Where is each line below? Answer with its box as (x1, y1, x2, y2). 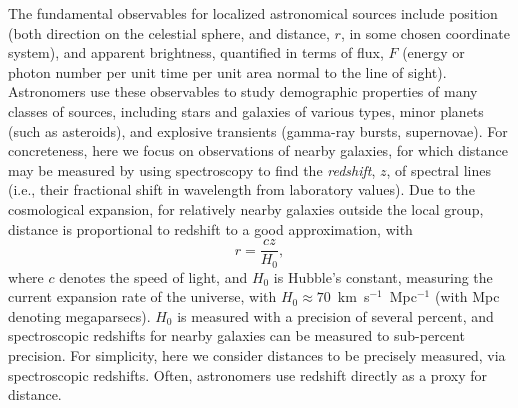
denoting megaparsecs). (8, 305, 151, 326)
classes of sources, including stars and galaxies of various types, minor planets (8, 100, 484, 121)
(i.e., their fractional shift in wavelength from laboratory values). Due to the (8, 179, 475, 200)
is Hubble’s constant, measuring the (273, 266, 493, 287)
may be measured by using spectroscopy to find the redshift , (8, 159, 376, 180)
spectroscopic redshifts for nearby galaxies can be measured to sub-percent (8, 325, 465, 346)
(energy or (402, 42, 465, 63)
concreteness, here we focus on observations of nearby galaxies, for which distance (8, 140, 509, 161)
